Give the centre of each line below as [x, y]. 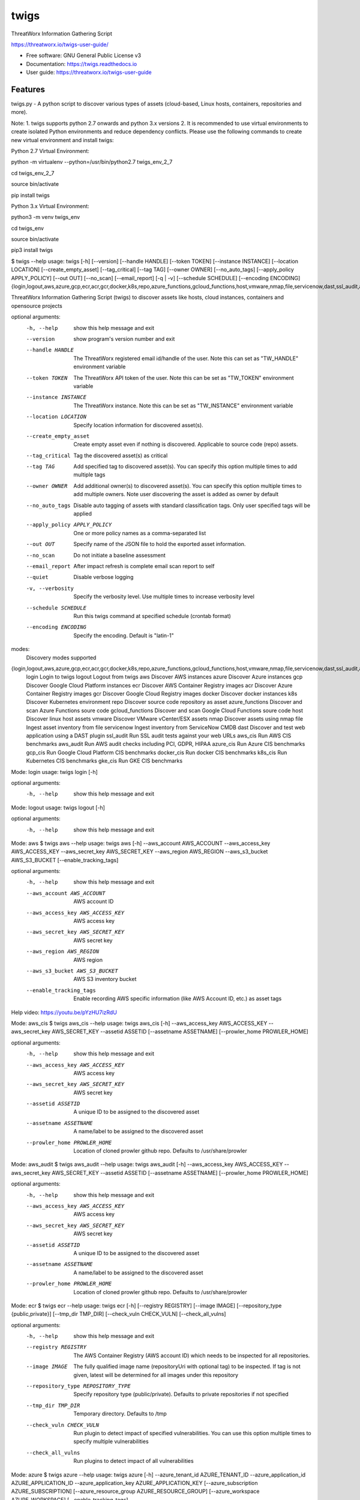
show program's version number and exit [124, 339]
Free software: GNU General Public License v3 [84, 55]
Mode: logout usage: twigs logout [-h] [58, 808]
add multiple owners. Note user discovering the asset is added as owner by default [176, 494]
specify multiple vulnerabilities [111, 1441]
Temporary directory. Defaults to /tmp [120, 1414]
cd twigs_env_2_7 [33, 173]
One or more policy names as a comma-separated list [140, 533]
